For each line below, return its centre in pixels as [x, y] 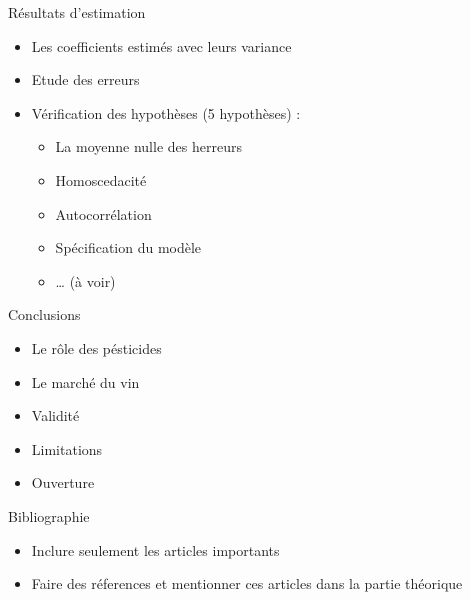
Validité [55, 415]
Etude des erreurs [85, 79]
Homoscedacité [101, 179]
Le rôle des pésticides [96, 347]
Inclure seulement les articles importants [155, 549]
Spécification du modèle [128, 247]
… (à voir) [85, 280]
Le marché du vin [85, 381]
